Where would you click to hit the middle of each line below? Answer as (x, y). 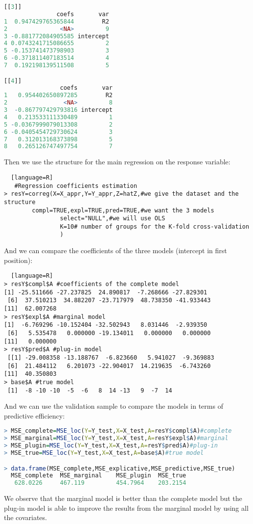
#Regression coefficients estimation (76, 186)
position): (18, 260)
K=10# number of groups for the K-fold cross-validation (155, 226)
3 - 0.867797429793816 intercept (58, 110)
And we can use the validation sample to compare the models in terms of (114, 406)
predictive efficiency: (34, 415)
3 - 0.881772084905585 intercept (57, 36)
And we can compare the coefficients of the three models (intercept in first (115, 250)
